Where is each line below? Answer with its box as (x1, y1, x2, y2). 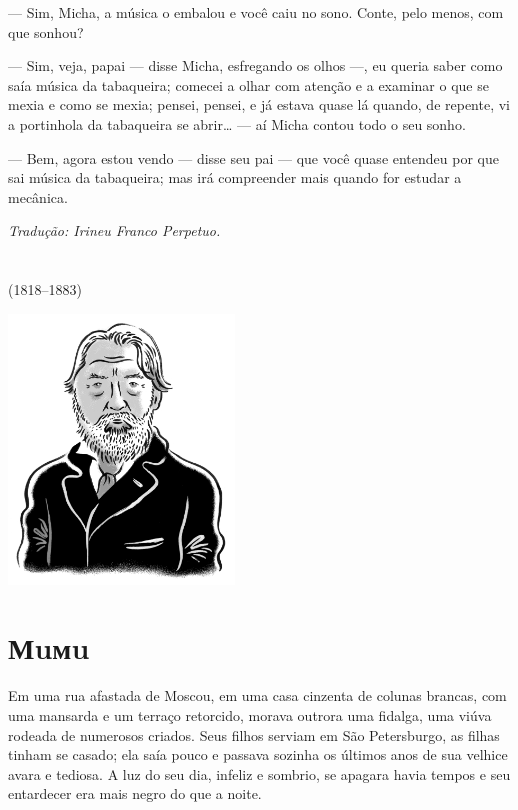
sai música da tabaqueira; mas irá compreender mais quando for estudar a (8, 167, 462, 188)
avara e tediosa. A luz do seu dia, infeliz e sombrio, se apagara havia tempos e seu (8, 763, 511, 784)
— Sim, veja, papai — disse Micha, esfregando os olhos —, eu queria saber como (8, 55, 503, 76)
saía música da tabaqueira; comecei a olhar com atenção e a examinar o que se (8, 74, 489, 95)
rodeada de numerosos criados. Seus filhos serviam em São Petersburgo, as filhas (8, 724, 500, 745)
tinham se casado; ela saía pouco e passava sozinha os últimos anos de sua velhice (8, 744, 508, 765)
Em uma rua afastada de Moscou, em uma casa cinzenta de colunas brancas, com (8, 685, 507, 706)
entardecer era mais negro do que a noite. (8, 783, 262, 804)
